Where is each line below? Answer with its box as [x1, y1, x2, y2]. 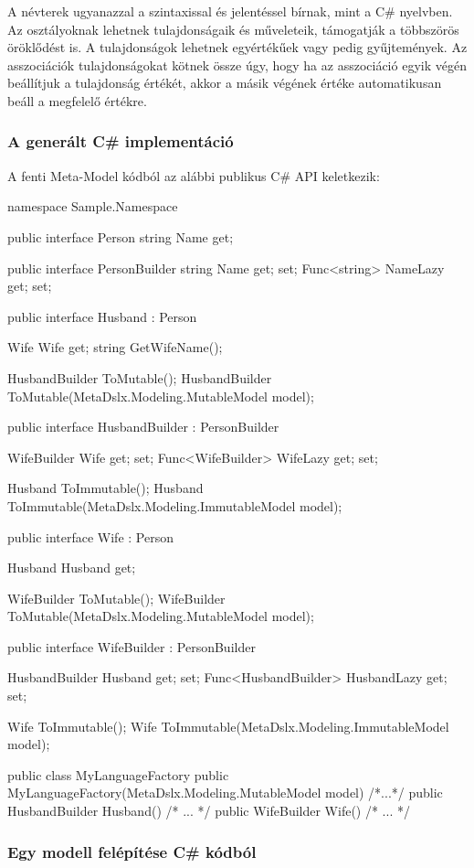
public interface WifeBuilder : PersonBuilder [7, 637, 256, 656]
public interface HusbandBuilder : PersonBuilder [7, 417, 279, 436]
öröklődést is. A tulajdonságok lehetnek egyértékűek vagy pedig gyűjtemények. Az [7, 38, 468, 57]
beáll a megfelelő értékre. [7, 91, 147, 110]
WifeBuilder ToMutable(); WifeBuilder [7, 588, 226, 607]
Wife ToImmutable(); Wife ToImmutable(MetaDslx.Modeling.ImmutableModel [7, 716, 449, 735]
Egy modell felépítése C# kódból [7, 840, 257, 863]
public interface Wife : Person [7, 527, 174, 546]
